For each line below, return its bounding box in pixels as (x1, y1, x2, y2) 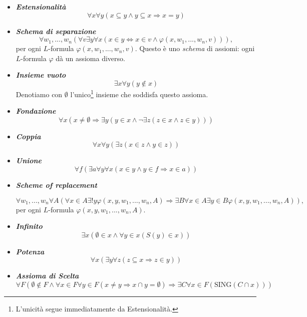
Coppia (16, 131, 41, 141)
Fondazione (16, 106, 56, 116)
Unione (16, 155, 42, 166)
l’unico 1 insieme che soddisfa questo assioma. (70, 87, 208, 99)
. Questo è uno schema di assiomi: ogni (135, 43, 255, 54)
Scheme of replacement (16, 180, 97, 190)
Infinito (16, 221, 43, 231)
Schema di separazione (16, 26, 96, 36)
